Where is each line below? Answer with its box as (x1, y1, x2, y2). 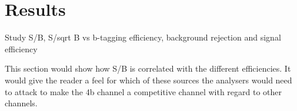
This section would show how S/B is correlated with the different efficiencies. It (5, 62, 291, 75)
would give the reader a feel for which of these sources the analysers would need (5, 73, 292, 86)
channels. (5, 97, 38, 109)
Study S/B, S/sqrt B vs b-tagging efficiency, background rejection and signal (5, 31, 281, 43)
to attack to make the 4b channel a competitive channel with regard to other (5, 85, 282, 97)
